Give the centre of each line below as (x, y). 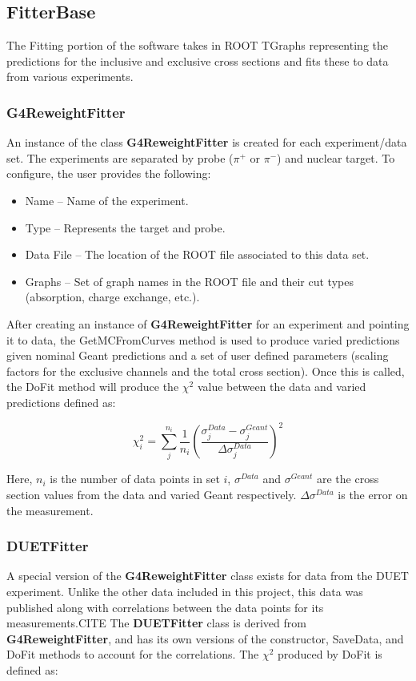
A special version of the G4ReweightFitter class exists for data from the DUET (208, 576)
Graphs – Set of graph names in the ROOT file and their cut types (189, 281)
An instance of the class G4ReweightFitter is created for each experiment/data (207, 142)
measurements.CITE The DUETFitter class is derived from (156, 623)
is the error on (373, 494)
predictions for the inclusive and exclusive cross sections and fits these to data (198, 60)
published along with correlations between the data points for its (165, 607)
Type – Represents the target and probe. (125, 227)
